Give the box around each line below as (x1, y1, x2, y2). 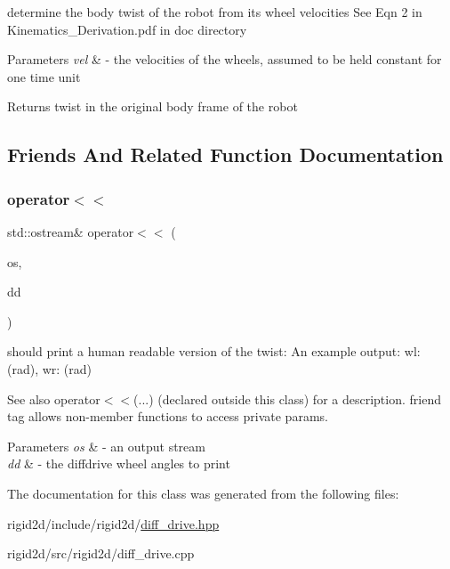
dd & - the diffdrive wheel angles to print (7, 454, 230, 473)
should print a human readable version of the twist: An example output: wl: (7, 342, 421, 361)
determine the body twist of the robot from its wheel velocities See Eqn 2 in (7, 3, 422, 20)
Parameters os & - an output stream (7, 436, 205, 455)
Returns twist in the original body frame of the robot (7, 97, 298, 116)
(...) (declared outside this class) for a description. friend (133, 389, 441, 408)
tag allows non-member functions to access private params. (7, 407, 328, 426)
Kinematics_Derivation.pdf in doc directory (7, 20, 247, 38)
